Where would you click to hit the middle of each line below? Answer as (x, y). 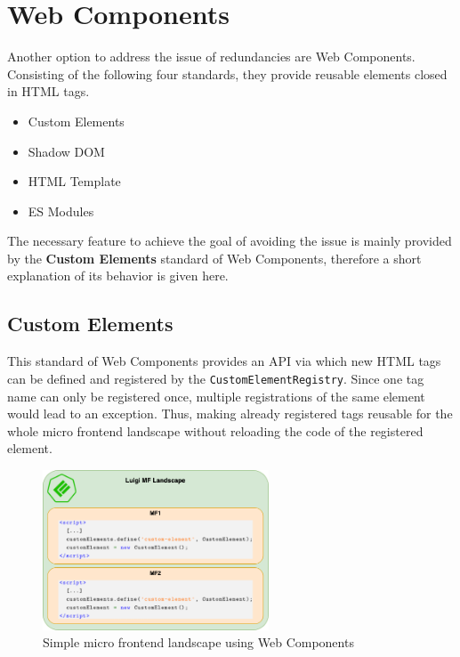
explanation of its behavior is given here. (118, 276)
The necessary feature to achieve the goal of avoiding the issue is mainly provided (230, 241)
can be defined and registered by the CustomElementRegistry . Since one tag (216, 378)
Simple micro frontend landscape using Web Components (198, 642)
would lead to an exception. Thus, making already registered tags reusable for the (230, 414)
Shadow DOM (66, 151)
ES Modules (61, 211)
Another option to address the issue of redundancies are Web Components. (211, 57)
